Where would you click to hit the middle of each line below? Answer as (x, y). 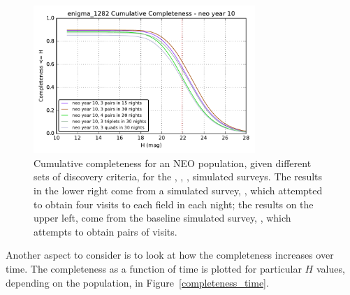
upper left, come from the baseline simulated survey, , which (162, 218)
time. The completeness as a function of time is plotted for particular (154, 268)
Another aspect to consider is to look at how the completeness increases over (170, 255)
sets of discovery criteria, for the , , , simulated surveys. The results (178, 177)
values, (330, 268)
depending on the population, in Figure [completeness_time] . (137, 282)
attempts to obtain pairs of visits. (105, 231)
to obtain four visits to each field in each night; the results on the (174, 204)
